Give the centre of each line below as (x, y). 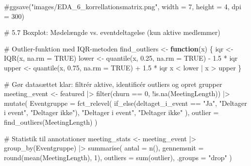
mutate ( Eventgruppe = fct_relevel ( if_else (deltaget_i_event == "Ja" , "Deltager (125, 103)
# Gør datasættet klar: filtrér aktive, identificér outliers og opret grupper (113, 84)
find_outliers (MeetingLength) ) (51, 122)
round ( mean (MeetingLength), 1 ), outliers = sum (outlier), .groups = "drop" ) (118, 157)
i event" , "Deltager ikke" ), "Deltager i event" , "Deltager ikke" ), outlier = (111, 112)
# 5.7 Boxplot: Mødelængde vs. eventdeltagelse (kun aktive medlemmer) (112, 32)
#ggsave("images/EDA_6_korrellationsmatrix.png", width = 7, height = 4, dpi (123, 6)
